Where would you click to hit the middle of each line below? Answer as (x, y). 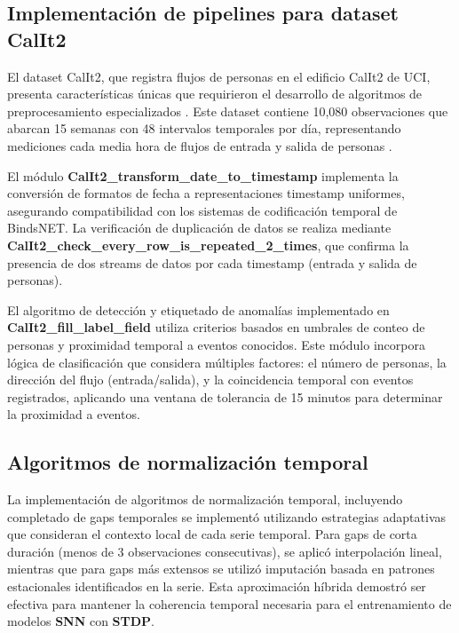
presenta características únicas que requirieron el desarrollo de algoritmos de (215, 94)
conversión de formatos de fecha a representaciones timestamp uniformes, (206, 193)
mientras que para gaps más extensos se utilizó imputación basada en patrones (221, 569)
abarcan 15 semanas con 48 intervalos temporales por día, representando (204, 128)
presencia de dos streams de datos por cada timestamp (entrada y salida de (212, 262)
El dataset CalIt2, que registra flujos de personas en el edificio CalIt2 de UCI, (219, 76)
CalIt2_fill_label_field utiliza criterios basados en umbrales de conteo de (216, 327)
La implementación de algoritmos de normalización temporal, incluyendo (205, 499)
